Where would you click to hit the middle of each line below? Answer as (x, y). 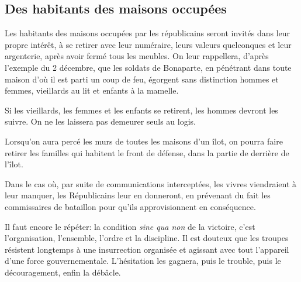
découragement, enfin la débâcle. (63, 272)
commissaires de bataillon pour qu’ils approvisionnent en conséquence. (130, 206)
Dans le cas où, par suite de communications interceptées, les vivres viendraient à (150, 183)
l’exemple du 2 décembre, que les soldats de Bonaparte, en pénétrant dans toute (148, 67)
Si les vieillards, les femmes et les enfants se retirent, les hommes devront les (141, 110)
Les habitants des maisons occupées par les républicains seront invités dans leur (148, 33)
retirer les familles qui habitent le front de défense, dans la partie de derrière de (147, 152)
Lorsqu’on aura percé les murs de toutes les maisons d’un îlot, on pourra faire (144, 141)
